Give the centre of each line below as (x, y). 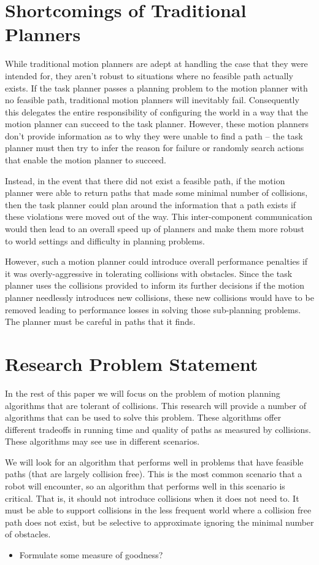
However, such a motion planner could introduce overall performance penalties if (156, 261)
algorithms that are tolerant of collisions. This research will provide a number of (156, 405)
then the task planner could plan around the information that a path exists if (151, 204)
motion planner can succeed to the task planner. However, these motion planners (157, 124)
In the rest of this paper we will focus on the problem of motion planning (143, 393)
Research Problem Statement (132, 363)
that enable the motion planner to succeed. (86, 160)
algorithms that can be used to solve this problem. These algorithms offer (143, 417)
